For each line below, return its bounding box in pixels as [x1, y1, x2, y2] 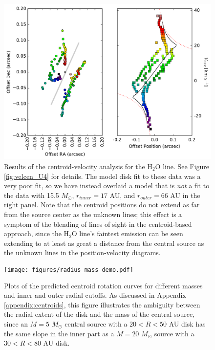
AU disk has [169, 318, 206, 328]
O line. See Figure [155, 161, 209, 171]
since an [4, 318, 28, 328]
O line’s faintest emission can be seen [71, 228, 183, 239]
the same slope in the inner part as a [4, 328, 114, 338]
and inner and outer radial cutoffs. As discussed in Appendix [4, 290, 186, 300]
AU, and [109, 190, 135, 200]
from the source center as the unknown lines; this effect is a [4, 209, 182, 219]
